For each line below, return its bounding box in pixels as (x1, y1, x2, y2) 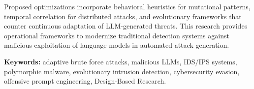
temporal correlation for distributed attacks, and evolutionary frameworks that (4, 11, 242, 21)
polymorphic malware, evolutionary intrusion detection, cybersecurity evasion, (4, 66, 240, 76)
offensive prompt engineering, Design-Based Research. (4, 76, 166, 86)
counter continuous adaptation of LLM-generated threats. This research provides (4, 21, 248, 31)
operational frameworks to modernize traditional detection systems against (4, 30, 229, 40)
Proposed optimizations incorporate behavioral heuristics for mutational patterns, (4, 1, 251, 11)
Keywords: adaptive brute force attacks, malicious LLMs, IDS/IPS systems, (4, 56, 237, 66)
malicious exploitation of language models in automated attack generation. (4, 40, 229, 50)
